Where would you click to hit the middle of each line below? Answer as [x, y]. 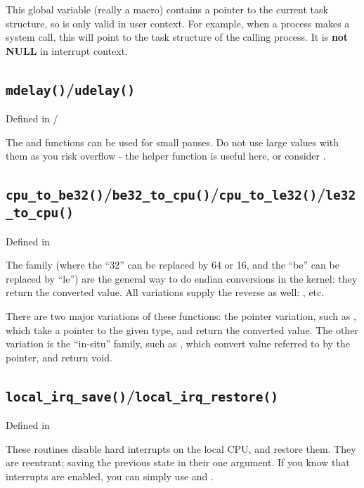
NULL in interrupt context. [67, 50]
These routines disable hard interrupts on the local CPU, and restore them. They [181, 448]
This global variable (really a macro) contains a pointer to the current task [167, 9]
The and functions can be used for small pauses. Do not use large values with [173, 142]
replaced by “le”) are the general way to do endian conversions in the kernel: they [182, 278]
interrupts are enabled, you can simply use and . [110, 476]
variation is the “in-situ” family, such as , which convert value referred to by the [178, 343]
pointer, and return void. [59, 357]
